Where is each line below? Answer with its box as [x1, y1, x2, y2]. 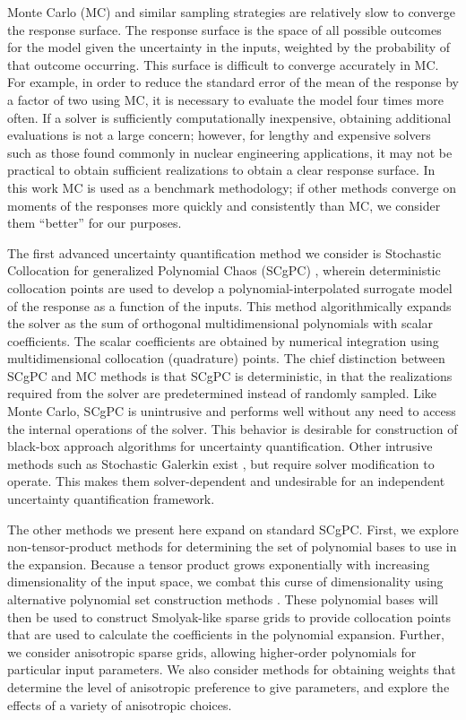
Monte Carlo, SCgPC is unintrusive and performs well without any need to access [7, 402, 456, 421]
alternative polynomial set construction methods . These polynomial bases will [7, 590, 438, 608]
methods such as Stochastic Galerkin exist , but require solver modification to [7, 454, 435, 473]
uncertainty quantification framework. [7, 490, 215, 508]
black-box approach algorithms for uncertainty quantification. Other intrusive [7, 437, 433, 455]
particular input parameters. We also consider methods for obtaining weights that [7, 660, 456, 679]
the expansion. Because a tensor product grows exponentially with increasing [7, 554, 430, 573]
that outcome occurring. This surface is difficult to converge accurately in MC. [7, 55, 439, 74]
